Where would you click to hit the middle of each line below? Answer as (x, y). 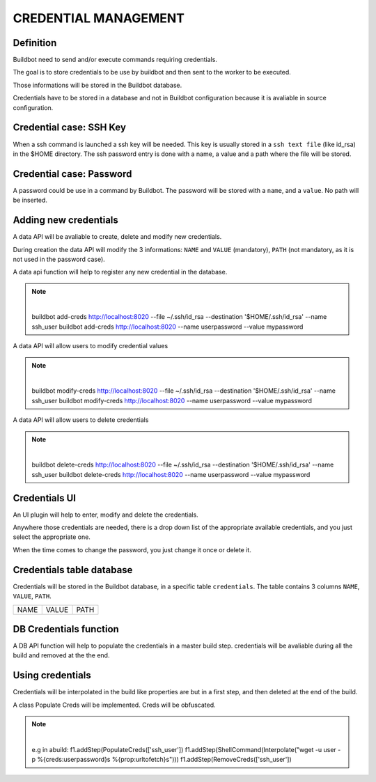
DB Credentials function (66, 629)
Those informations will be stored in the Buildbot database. (97, 85)
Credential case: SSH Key (70, 128)
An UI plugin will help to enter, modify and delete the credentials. (105, 515)
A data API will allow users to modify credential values (91, 346)
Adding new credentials (65, 220)
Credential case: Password (72, 174)
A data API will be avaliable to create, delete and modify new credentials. (117, 237)
